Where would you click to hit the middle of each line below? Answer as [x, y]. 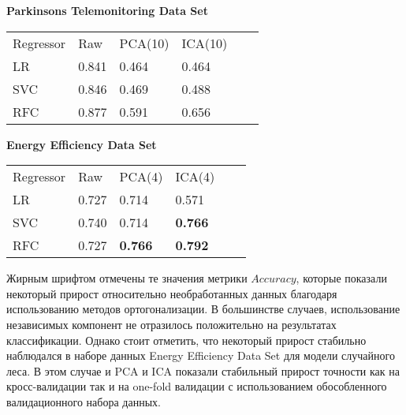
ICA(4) [195, 177]
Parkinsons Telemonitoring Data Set [107, 10]
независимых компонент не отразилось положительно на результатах [171, 324]
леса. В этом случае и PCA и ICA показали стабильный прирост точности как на [203, 370]
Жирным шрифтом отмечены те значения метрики [127, 278]
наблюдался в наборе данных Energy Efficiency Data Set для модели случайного [201, 355]
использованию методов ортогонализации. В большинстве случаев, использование [203, 309]
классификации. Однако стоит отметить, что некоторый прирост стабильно [186, 340]
